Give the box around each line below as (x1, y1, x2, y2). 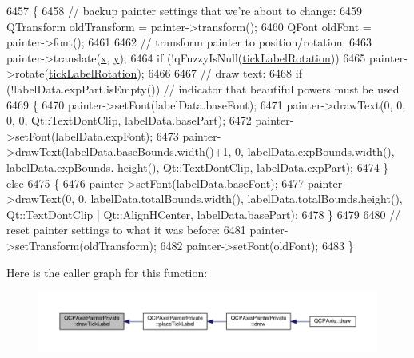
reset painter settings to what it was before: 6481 (6, 221, 246, 238)
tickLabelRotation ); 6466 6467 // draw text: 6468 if (48, 65, 302, 82)
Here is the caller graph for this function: (6, 264, 208, 280)
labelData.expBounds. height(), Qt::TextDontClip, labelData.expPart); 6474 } (6, 158, 389, 175)
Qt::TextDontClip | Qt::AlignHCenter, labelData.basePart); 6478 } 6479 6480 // (6, 205, 401, 222)
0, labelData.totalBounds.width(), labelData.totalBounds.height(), (78, 190, 403, 207)
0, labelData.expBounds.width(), (235, 143, 395, 160)
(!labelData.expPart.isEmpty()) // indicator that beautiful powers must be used (6, 80, 400, 97)
